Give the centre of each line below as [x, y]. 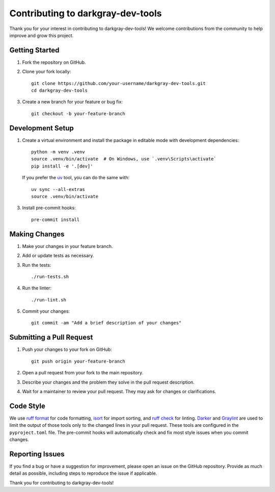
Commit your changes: [46, 311]
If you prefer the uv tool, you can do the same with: [76, 178]
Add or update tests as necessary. [58, 256]
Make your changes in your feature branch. [67, 246]
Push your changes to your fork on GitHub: [67, 349]
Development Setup [42, 128]
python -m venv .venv [58, 152]
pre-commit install [56, 220]
